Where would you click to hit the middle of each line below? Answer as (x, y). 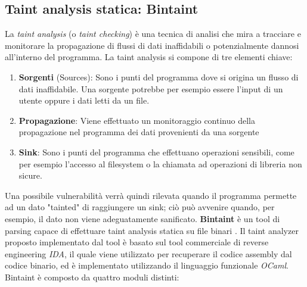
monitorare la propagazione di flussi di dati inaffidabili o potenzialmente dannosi (152, 45)
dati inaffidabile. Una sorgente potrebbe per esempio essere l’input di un (151, 88)
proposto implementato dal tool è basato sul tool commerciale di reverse (137, 242)
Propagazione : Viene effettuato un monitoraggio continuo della (137, 120)
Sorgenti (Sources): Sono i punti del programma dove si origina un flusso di (159, 77)
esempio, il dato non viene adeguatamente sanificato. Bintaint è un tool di (142, 218)
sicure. (30, 175)
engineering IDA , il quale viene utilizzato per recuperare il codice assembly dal (148, 253)
